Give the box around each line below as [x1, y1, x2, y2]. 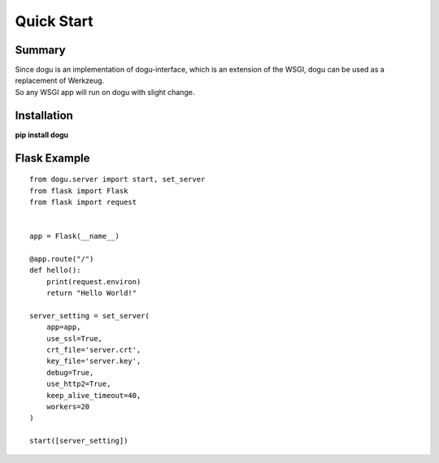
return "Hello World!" [46, 288, 137, 298]
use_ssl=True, [46, 334, 103, 343]
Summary [15, 43, 66, 57]
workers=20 [46, 402, 90, 411]
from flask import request [29, 197, 137, 206]
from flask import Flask [29, 186, 128, 195]
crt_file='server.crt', [46, 345, 141, 355]
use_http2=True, [46, 379, 111, 389]
